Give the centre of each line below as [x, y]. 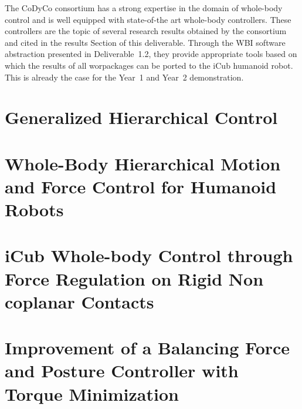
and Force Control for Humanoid [141, 186]
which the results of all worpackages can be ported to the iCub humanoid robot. [149, 65]
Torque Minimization [92, 393]
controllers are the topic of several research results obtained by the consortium [146, 31]
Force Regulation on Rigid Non [134, 278]
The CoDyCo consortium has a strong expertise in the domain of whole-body [144, 8]
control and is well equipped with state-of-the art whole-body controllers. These [148, 19]
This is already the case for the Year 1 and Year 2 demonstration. [124, 77]
